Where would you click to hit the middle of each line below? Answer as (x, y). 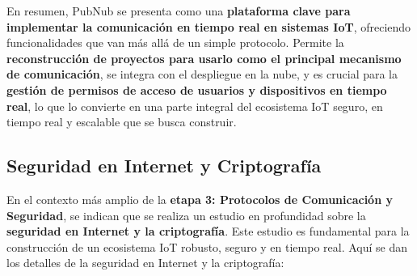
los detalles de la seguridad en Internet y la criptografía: (145, 263)
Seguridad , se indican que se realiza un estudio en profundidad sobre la (186, 215)
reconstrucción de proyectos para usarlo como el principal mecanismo (204, 58)
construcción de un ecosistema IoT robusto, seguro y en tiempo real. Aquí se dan (207, 246)
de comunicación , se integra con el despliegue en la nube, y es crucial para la (202, 74)
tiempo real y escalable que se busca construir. (122, 122)
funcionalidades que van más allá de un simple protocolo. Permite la (175, 42)
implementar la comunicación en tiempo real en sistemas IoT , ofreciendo (209, 26)
